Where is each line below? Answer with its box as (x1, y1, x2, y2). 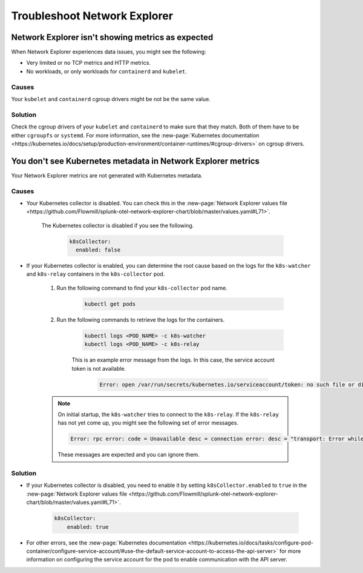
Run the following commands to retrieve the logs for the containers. (56, 316, 225, 323)
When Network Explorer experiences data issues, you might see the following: (11, 48, 206, 56)
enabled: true (67, 523, 109, 530)
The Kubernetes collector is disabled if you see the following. (41, 222, 194, 229)
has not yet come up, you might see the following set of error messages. (57, 419, 239, 426)
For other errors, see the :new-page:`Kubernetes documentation (26, 539, 187, 546)
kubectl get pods (84, 300, 136, 307)
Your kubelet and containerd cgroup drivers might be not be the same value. (11, 95, 211, 102)
